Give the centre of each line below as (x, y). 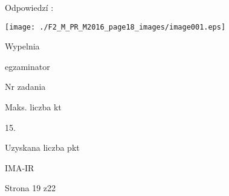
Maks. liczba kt (33, 107)
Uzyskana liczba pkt (42, 147)
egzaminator (27, 66)
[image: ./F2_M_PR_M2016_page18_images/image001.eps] (115, 27)
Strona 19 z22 (31, 188)
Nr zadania (25, 87)
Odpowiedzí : (29, 7)
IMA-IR (20, 167)
